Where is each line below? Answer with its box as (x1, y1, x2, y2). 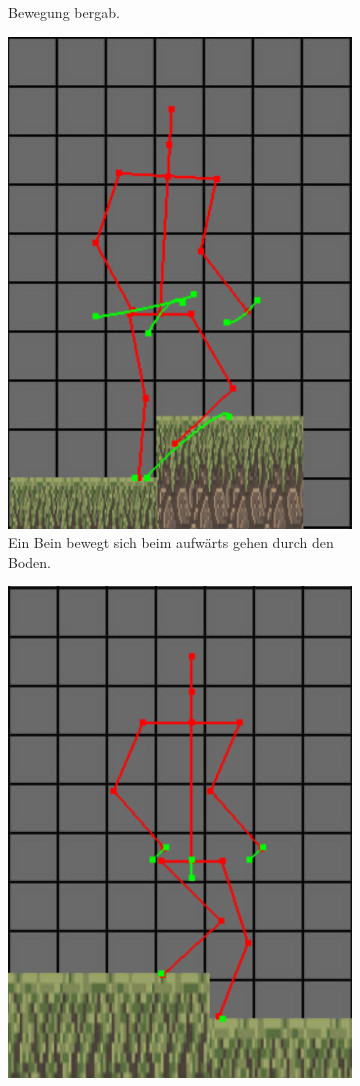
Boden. (8, 551, 51, 572)
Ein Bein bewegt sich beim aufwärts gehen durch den (8, 532, 334, 553)
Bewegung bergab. (8, 2, 120, 22)
